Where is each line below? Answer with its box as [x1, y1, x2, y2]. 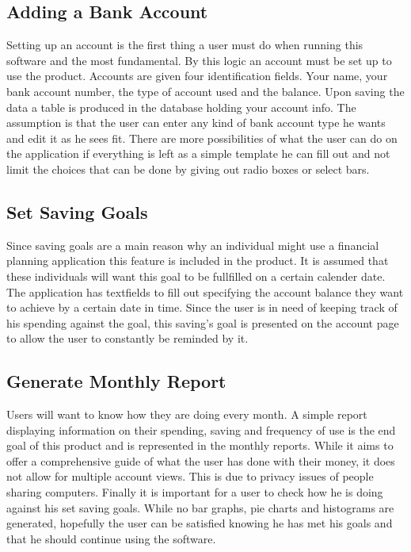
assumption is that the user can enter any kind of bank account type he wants [6, 114, 386, 131]
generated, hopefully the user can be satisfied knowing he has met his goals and [6, 515, 393, 531]
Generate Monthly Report [6, 369, 226, 393]
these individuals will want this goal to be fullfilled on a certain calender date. [6, 267, 386, 284]
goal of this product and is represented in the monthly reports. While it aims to [6, 437, 394, 454]
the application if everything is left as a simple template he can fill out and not [6, 145, 390, 162]
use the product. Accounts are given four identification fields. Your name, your [6, 67, 388, 84]
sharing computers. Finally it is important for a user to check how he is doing [6, 484, 383, 500]
